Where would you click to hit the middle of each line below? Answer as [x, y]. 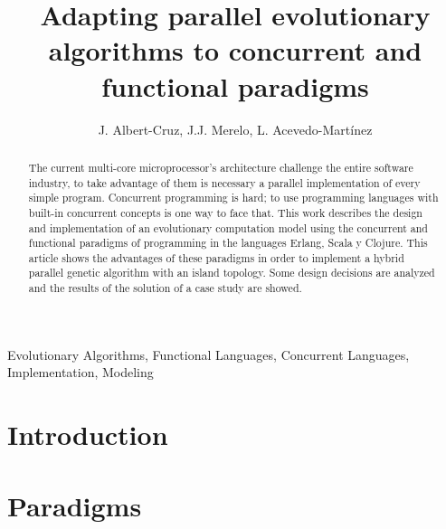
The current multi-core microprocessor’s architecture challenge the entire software [221, 167]
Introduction [88, 435]
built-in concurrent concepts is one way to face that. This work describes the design [225, 212]
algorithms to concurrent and [235, 50]
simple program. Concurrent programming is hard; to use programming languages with [233, 198]
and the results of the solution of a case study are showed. [165, 288]
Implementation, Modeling [81, 372]
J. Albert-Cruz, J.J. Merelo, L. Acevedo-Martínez [235, 129]
